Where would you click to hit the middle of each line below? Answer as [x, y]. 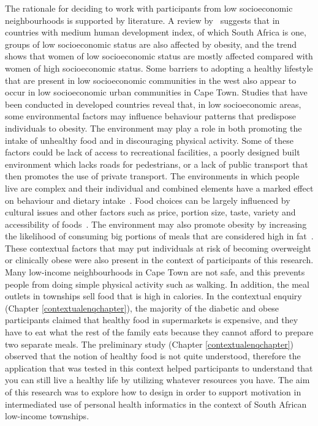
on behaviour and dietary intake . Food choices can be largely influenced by [148, 200]
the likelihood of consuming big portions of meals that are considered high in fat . [159, 236]
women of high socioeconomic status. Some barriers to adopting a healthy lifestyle [159, 68]
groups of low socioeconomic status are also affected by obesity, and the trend [151, 44]
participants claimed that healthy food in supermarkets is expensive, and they [152, 320]
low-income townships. [47, 416]
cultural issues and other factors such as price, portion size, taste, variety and [150, 212]
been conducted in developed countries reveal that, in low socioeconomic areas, [153, 104]
